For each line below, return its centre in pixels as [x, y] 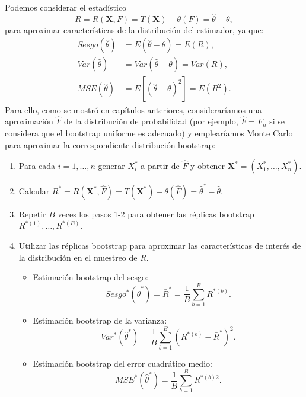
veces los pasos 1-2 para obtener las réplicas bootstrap [156, 214]
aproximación [29, 121]
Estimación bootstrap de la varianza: [100, 320]
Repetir [32, 214]
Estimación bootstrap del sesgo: [90, 277]
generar [111, 166]
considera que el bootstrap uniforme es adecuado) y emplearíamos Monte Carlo [149, 132]
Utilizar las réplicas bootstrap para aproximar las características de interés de [160, 245]
